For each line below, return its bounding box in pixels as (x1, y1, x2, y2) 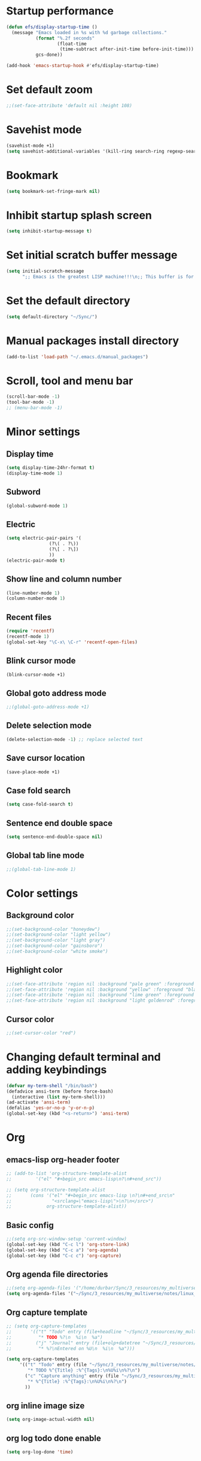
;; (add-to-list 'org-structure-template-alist (6, 1170, 127, 1176)
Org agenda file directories (6, 1269, 109, 1279)
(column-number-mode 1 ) (6, 595, 66, 601)
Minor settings (6, 425, 81, 438)
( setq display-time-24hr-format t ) (6, 465, 95, 471)
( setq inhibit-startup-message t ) (6, 228, 93, 234)
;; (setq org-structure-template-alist (6, 1187, 106, 1193)
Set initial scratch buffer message (6, 249, 178, 262)
